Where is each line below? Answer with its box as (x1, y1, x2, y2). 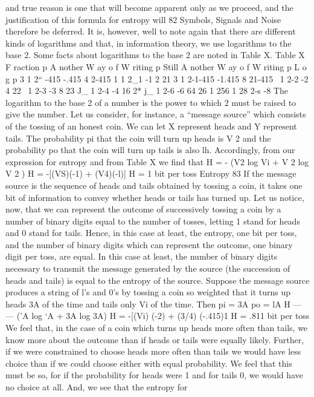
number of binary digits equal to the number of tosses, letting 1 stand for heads (5, 214, 300, 227)
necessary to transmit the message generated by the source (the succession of (5, 262, 290, 275)
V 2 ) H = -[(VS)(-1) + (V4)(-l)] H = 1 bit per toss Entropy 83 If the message (5, 167, 296, 180)
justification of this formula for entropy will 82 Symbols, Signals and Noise (5, 13, 281, 25)
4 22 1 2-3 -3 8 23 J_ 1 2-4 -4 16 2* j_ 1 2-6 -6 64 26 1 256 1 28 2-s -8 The (5, 84, 288, 97)
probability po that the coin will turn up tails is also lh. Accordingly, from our (5, 143, 295, 156)
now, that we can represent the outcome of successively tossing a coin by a (5, 203, 281, 215)
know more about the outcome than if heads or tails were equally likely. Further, (5, 333, 304, 346)
